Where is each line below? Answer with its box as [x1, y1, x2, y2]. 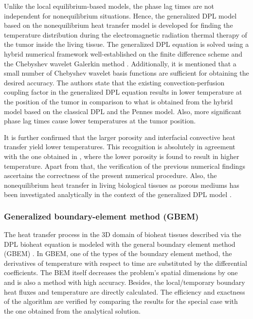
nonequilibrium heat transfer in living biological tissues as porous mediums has [4, 179, 239, 190]
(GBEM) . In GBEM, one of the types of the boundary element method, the [4, 248, 232, 259]
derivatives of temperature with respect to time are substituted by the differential [4, 258, 247, 268]
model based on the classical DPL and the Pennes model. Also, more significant [4, 106, 242, 116]
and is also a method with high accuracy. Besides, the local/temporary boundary [4, 277, 245, 287]
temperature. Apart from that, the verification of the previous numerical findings [4, 160, 245, 171]
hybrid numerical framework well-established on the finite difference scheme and [4, 48, 243, 59]
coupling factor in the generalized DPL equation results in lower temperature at [4, 87, 242, 97]
